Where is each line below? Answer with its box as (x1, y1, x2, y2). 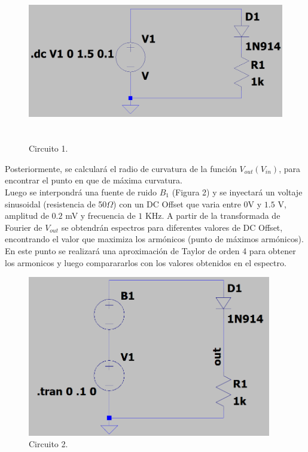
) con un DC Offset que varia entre (113, 197, 241, 210)
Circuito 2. (29, 438, 68, 450)
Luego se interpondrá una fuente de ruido (5, 185, 157, 198)
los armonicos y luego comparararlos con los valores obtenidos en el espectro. (5, 256, 286, 269)
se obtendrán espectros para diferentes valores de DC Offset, (61, 221, 283, 233)
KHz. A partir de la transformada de (145, 209, 280, 222)
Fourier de (5, 221, 42, 233)
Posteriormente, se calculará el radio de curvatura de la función (5, 162, 237, 174)
